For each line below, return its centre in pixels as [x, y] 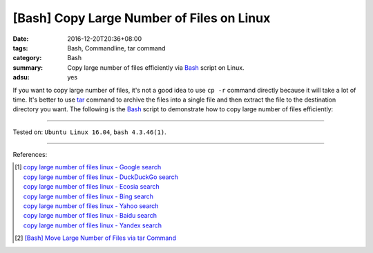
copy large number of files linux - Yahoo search [91, 206]
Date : [21, 39]
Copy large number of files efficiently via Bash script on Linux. [156, 67]
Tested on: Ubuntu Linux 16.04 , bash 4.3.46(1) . [90, 132]
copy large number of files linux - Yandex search [93, 225]
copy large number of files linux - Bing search [88, 196]
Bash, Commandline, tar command [116, 48]
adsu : [21, 77]
